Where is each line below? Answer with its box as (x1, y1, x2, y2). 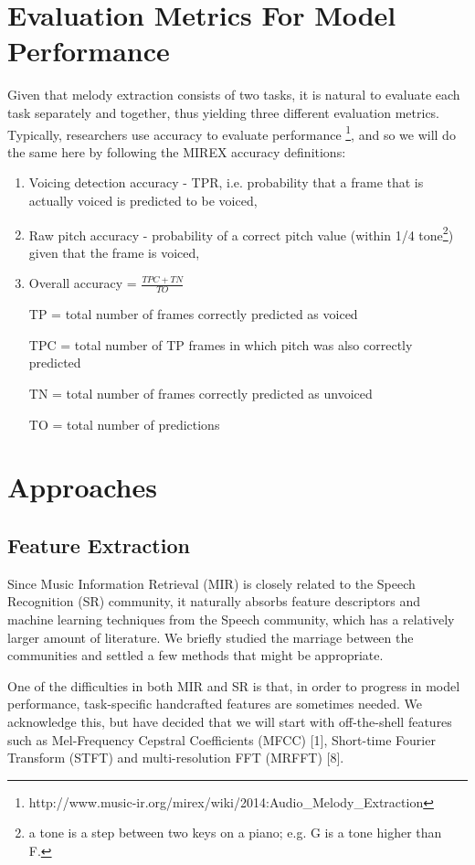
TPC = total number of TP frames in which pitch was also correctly (28, 335, 413, 354)
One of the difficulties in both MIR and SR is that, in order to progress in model (7, 676, 460, 695)
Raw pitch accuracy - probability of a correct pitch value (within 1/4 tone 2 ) (28, 222, 454, 244)
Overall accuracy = (28, 273, 137, 293)
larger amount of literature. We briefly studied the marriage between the (7, 627, 414, 646)
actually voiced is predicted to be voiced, (28, 190, 258, 209)
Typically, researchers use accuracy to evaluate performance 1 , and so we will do (7, 122, 456, 144)
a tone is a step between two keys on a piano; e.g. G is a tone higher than (28, 823, 442, 842)
